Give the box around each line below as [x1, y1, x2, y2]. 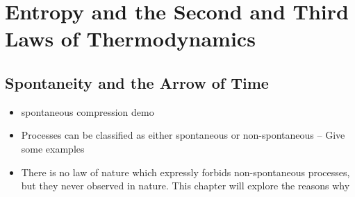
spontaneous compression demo [21, 104, 154, 119]
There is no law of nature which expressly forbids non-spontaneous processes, [21, 164, 350, 179]
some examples [21, 141, 85, 155]
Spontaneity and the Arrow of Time [5, 71, 269, 93]
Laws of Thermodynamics [5, 24, 256, 53]
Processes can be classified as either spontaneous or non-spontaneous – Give [21, 128, 345, 142]
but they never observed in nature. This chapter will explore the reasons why [21, 178, 350, 193]
